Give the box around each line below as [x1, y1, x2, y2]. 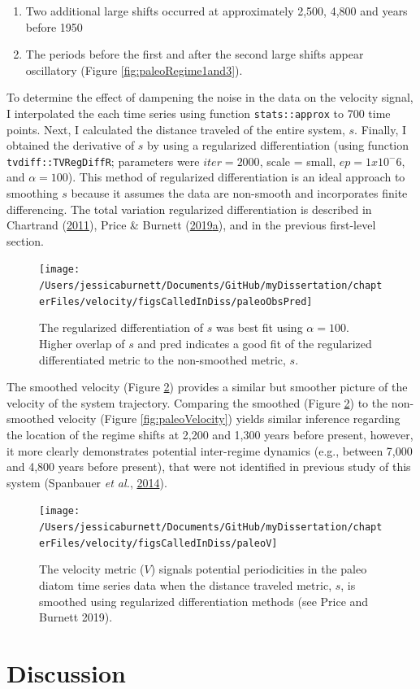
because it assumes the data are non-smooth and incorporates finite [71, 185, 408, 202]
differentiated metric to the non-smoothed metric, [39, 351, 286, 368]
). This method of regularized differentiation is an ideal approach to [67, 168, 405, 185]
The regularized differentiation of [39, 319, 203, 336]
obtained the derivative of [6, 137, 135, 154]
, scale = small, [259, 152, 336, 169]
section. [6, 232, 44, 249]
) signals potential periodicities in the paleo [150, 560, 367, 578]
